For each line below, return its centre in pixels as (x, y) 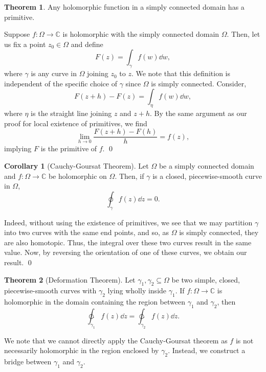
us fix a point (25, 44)
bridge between (28, 362)
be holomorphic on (77, 176)
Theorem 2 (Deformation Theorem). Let (70, 279)
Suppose (17, 34)
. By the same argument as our (198, 113)
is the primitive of (69, 148)
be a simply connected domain (206, 166)
